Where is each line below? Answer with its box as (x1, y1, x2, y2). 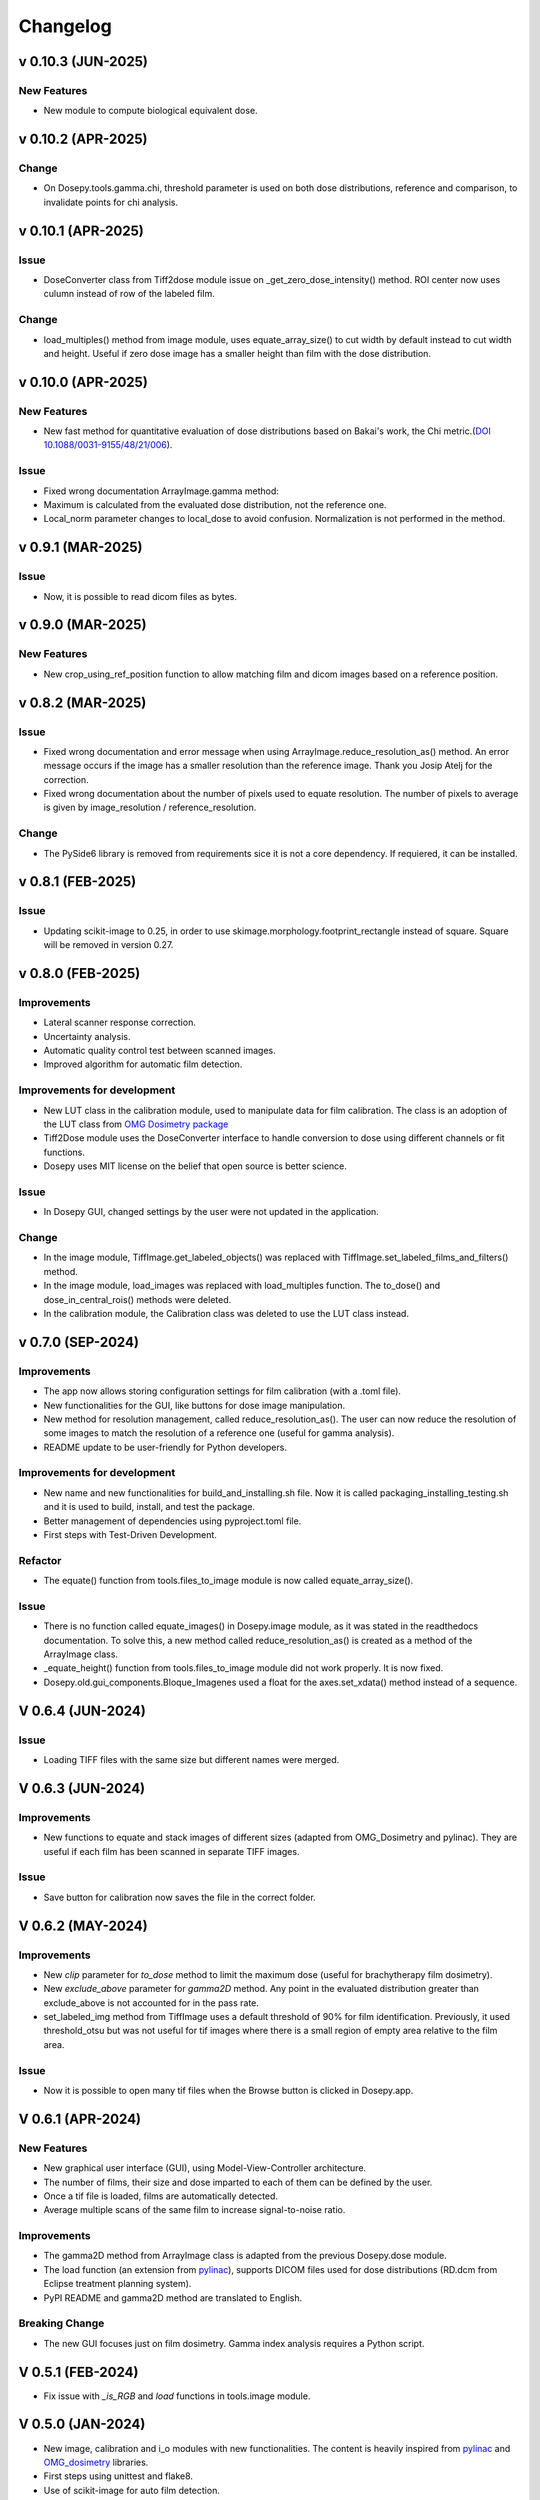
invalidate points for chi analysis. (43, 196, 179, 208)
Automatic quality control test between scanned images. (43, 1045, 277, 1057)
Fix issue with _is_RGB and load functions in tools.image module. (43, 2390, 311, 2402)
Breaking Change (18, 2316, 105, 2330)
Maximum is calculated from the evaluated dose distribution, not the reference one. (43, 499, 387, 511)
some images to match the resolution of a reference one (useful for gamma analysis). (43, 1427, 395, 1439)
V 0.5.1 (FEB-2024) (18, 2363, 139, 2380)
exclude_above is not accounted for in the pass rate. (43, 1996, 260, 2009)
